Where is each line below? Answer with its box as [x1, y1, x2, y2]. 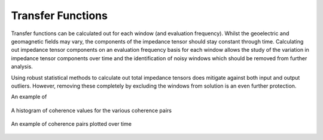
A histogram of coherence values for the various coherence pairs [11, 107, 172, 114]
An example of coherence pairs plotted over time [11, 120, 132, 127]
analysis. [11, 63, 33, 70]
